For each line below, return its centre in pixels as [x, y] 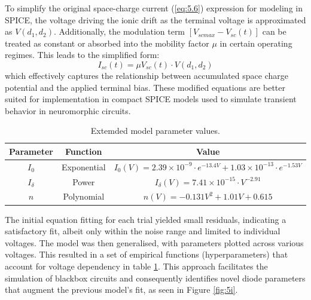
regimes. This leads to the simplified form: [82, 55]
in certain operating [256, 43]
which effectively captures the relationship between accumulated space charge [147, 75]
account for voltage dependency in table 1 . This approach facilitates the [136, 266]
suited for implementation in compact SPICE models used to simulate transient [151, 99]
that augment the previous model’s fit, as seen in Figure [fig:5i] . [121, 290]
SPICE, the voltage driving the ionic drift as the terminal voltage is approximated [155, 19]
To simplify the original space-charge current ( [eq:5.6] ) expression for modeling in [154, 8]
